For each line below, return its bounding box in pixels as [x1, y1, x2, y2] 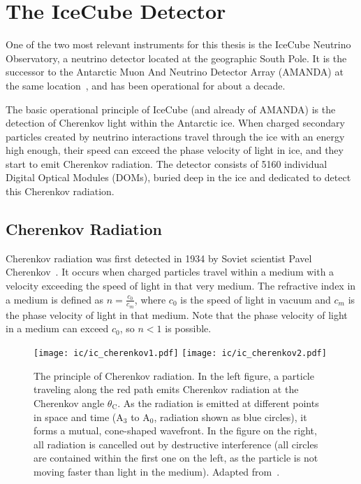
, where [134, 292, 166, 306]
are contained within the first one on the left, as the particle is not [34, 450, 318, 465]
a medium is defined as [6, 292, 104, 306]
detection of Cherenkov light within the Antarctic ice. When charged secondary [6, 115, 345, 130]
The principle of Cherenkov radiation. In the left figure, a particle [34, 368, 314, 383]
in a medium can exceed [6, 321, 109, 336]
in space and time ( [34, 409, 117, 424]
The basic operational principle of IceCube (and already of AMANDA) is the [6, 101, 336, 116]
